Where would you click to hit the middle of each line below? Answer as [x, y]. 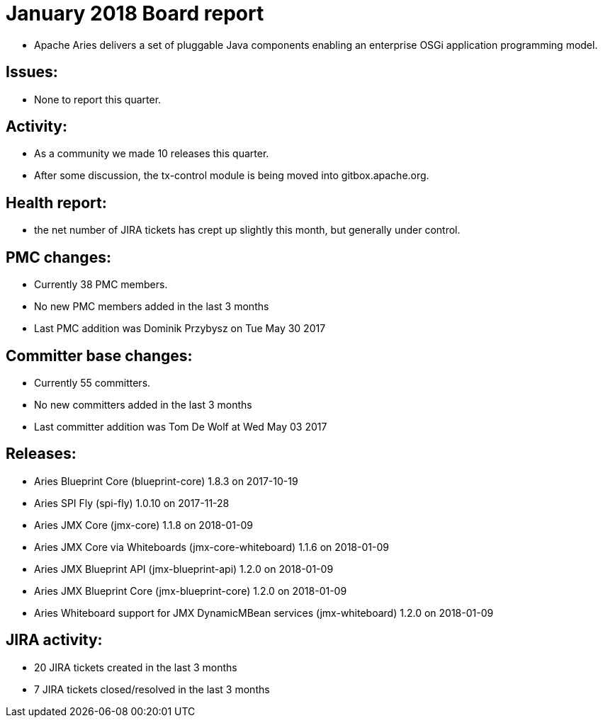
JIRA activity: [54, 640]
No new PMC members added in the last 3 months [152, 307]
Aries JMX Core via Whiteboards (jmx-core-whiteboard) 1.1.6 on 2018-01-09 [212, 547]
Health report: [56, 203]
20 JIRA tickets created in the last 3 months [136, 667]
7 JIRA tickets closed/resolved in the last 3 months [152, 689]
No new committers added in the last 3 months [143, 404]
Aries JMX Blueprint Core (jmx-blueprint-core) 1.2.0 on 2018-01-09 [191, 591]
